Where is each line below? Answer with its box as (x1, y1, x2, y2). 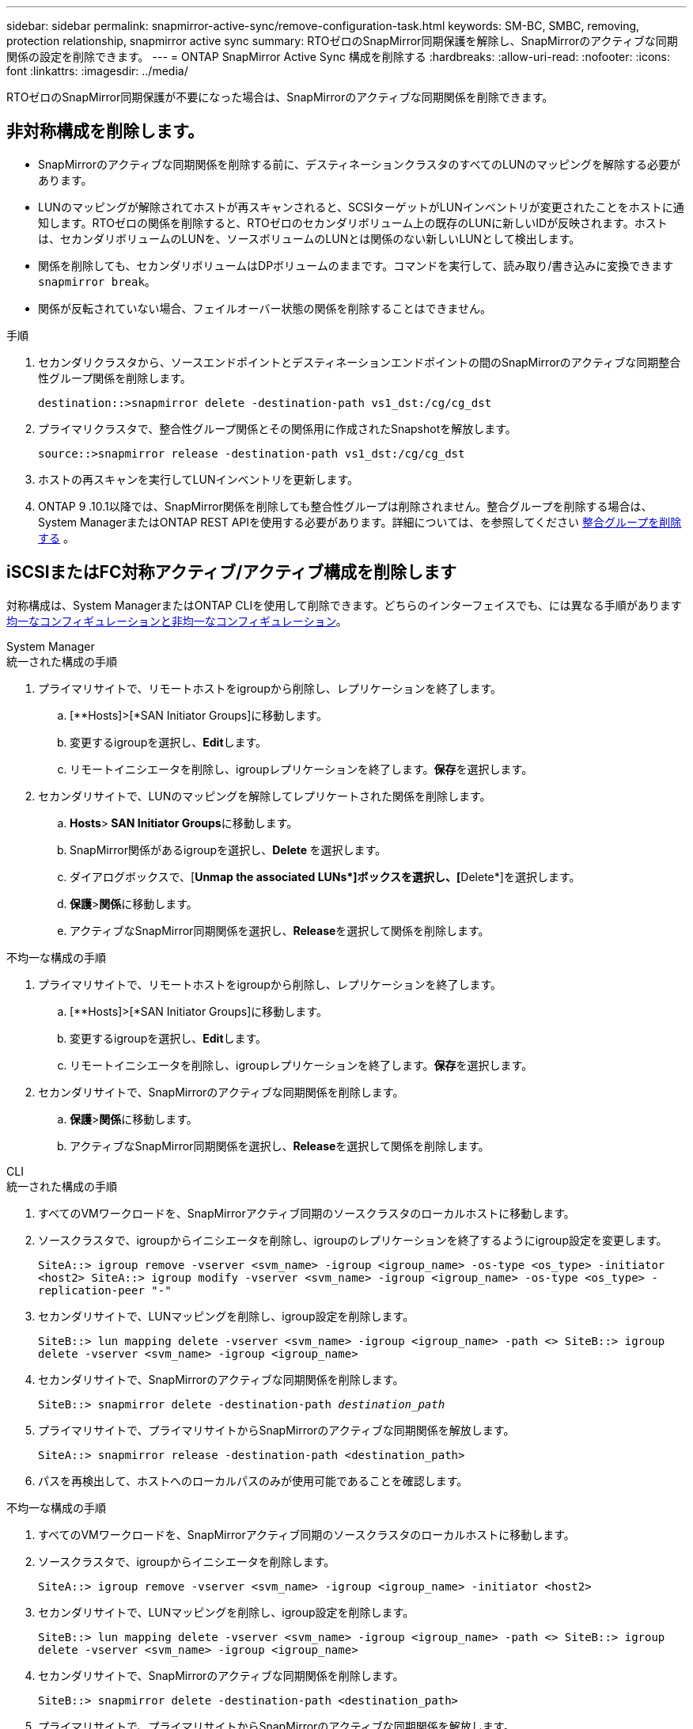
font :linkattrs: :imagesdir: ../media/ (6, 64, 188, 78)
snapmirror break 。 (38, 274, 156, 288)
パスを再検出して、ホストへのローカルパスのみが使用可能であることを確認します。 (38, 1473, 468, 1488)
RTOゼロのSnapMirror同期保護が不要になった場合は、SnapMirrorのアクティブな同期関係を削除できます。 (6, 90, 554, 104)
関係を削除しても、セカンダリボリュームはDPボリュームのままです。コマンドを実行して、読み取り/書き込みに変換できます (38, 258, 674, 272)
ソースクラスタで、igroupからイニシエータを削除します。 (38, 1554, 335, 1568)
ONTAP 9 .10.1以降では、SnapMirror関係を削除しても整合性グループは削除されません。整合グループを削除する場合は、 (38, 499, 653, 513)
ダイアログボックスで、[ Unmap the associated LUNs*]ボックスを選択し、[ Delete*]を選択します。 (70, 869, 581, 883)
